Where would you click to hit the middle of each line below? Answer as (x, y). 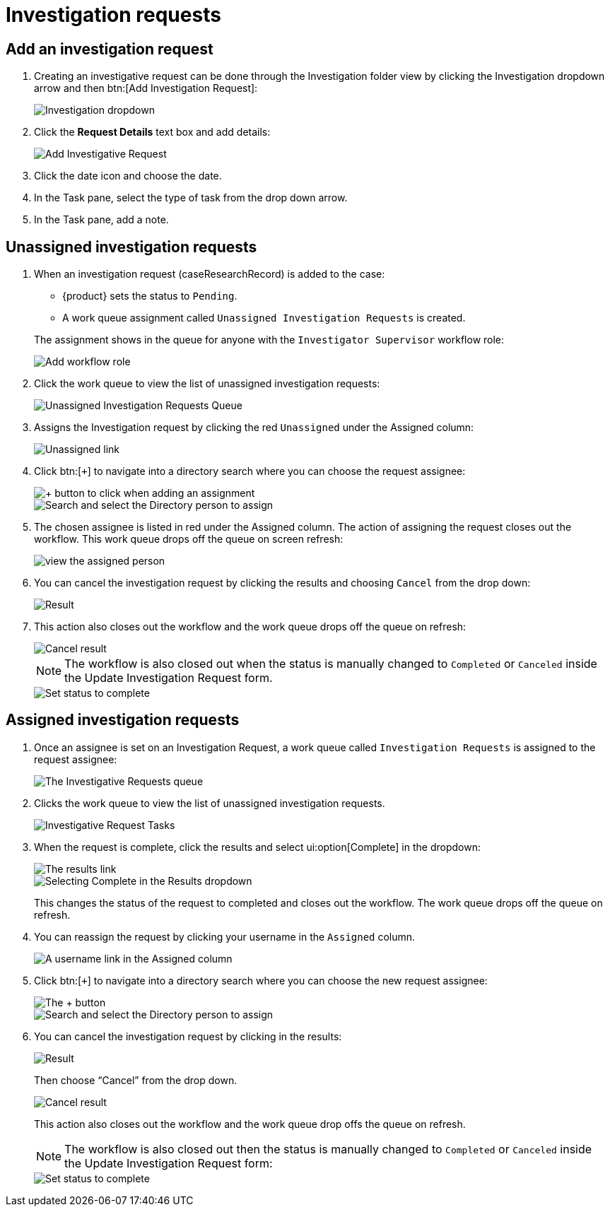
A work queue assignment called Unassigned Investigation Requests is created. (264, 318)
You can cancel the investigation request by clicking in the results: (188, 1036)
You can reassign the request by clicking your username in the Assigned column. (225, 936)
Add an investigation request (110, 49)
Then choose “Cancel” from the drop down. (136, 1080)
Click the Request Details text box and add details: (152, 132)
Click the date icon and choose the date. (128, 176)
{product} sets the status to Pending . (150, 296)
